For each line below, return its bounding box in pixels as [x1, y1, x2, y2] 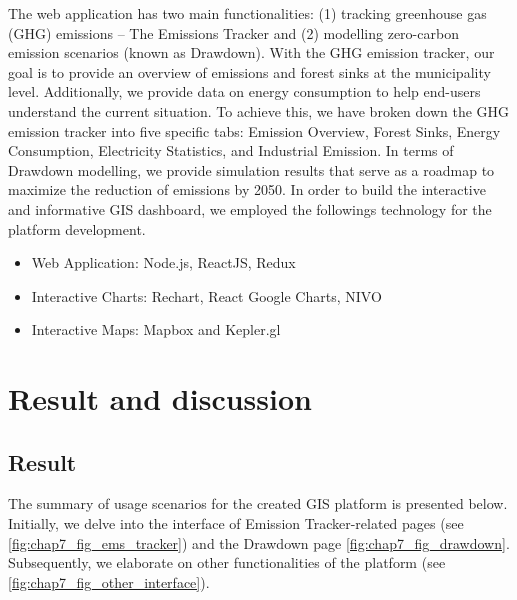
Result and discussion [8, 378, 312, 419]
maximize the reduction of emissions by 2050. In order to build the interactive [8, 179, 486, 200]
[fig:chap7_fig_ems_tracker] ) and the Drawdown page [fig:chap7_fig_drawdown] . [8, 532, 510, 553]
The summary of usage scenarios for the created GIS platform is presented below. [8, 493, 508, 514]
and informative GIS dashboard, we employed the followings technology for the [8, 198, 492, 219]
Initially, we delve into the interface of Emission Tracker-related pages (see [8, 513, 464, 534]
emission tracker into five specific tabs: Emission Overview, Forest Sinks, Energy [8, 120, 501, 141]
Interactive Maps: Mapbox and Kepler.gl [31, 319, 281, 340]
